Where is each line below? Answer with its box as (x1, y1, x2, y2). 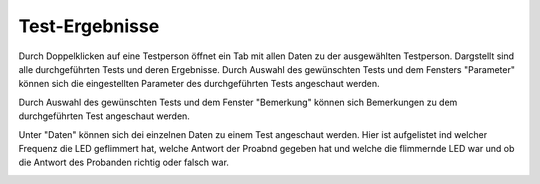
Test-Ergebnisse (18, 15, 160, 37)
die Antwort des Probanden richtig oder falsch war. (18, 156, 230, 169)
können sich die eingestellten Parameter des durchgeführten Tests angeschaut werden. (18, 78, 380, 90)
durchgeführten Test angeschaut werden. (18, 110, 190, 122)
